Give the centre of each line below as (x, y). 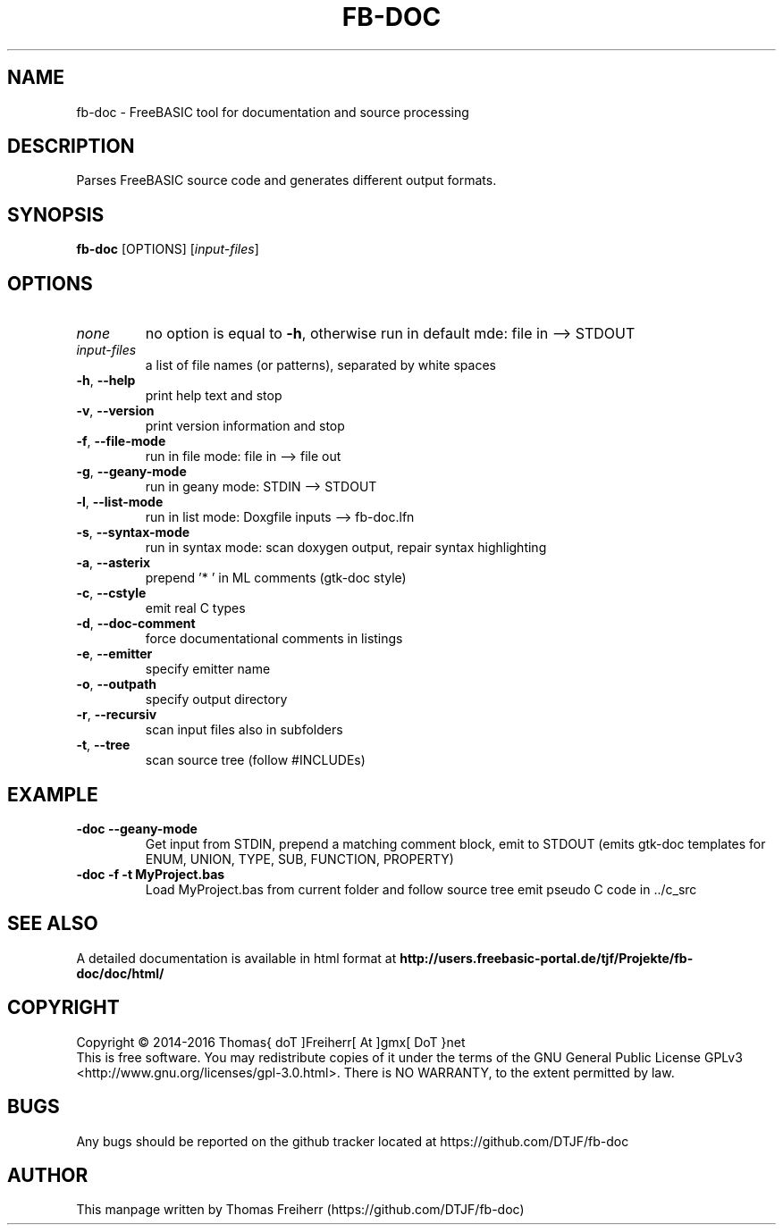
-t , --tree (103, 745)
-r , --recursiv (117, 715)
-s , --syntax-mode (133, 532)
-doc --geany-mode (137, 828)
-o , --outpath (117, 684)
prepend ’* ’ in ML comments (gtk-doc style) (276, 578)
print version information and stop (245, 426)
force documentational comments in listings (274, 639)
